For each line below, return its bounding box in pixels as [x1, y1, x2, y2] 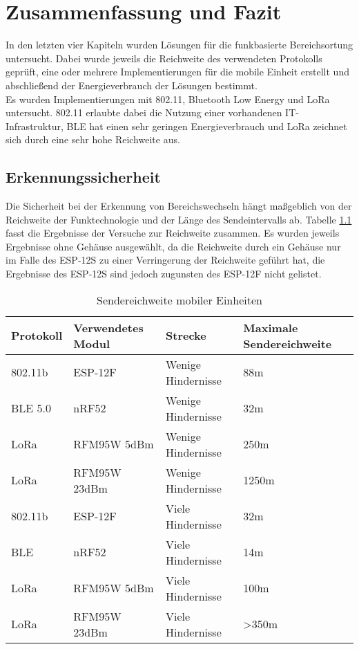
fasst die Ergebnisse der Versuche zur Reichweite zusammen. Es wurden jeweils [6, 226, 340, 240]
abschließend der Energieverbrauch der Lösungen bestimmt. [6, 77, 258, 92]
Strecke [166, 327, 206, 344]
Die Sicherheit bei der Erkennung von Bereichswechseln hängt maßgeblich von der [6, 199, 352, 213]
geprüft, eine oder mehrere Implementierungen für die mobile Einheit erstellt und [6, 64, 349, 79]
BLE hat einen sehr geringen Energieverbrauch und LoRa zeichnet [66, 118, 347, 133]
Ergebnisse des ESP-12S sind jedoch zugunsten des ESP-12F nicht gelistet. [6, 266, 322, 281]
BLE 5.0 [11, 400, 52, 417]
